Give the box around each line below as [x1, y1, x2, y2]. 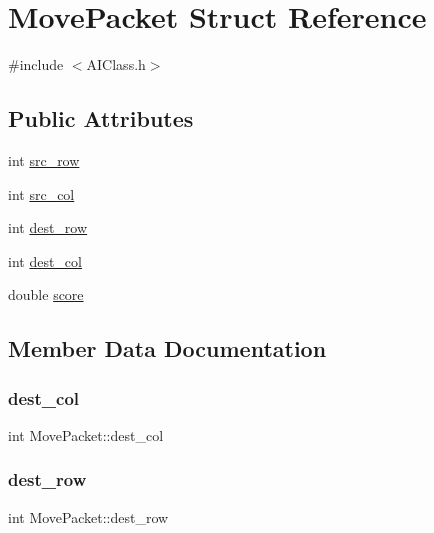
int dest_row [8, 217, 88, 238]
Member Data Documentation [8, 333, 327, 364]
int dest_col [8, 250, 82, 271]
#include [8, 54, 64, 75]
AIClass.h [86, 54, 146, 75]
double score [8, 284, 84, 305]
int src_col [8, 183, 75, 204]
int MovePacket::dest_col [8, 424, 164, 445]
